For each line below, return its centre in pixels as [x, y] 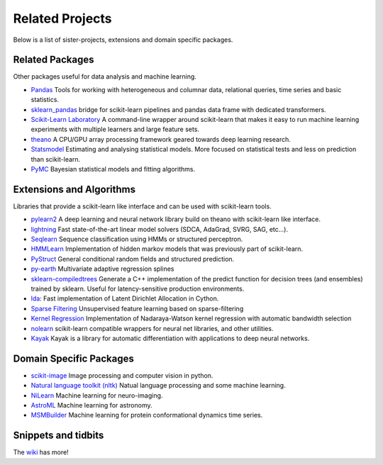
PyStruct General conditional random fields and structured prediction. [133, 259]
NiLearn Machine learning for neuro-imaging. [97, 395]
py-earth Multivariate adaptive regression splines [102, 269]
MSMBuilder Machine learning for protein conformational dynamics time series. [147, 415]
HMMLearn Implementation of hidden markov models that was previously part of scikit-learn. [167, 249]
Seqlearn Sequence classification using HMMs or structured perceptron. [137, 239]
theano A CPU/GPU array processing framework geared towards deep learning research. [161, 139]
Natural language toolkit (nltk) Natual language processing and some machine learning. [159, 386]
